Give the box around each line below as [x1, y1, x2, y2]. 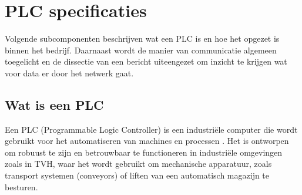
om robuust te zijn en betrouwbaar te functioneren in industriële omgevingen [5, 146, 283, 158]
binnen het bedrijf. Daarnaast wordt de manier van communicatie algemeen [5, 43, 277, 56]
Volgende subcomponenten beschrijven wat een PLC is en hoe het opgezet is [5, 32, 280, 45]
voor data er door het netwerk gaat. [5, 66, 134, 79]
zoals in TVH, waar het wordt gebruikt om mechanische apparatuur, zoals [5, 157, 272, 170]
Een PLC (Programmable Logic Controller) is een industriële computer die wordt [5, 123, 298, 135]
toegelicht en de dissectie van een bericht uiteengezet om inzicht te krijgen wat [5, 55, 287, 68]
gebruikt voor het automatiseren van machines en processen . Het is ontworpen [5, 135, 289, 147]
